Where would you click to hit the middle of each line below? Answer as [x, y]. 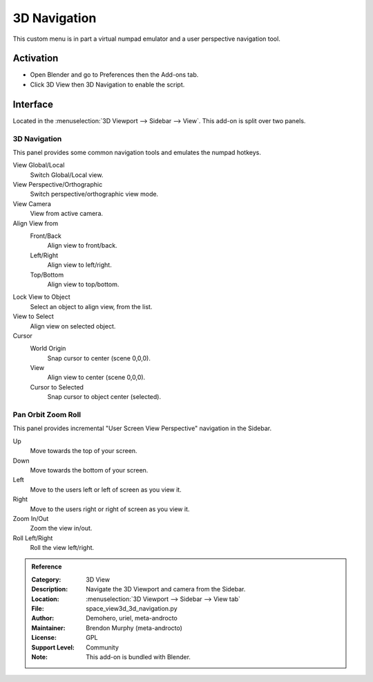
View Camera [32, 203]
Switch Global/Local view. [67, 175]
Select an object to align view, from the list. [91, 306]
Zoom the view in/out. [61, 528]
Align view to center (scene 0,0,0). [96, 378]
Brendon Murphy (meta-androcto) [134, 628]
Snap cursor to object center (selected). [104, 397]
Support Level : [53, 647]
